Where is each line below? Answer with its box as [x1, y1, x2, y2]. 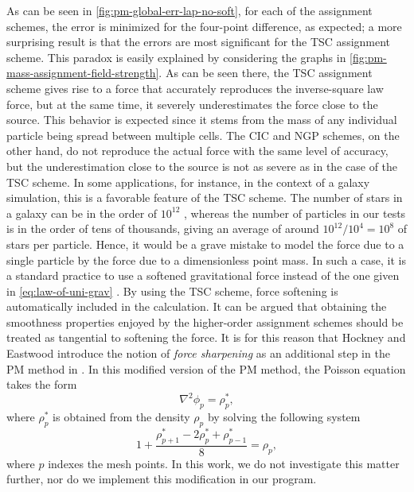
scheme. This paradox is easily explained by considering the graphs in [6, 48, 346, 65]
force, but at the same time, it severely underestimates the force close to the [6, 95, 378, 112]
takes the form [6, 376, 77, 393]
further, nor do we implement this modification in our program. [6, 471, 317, 487]
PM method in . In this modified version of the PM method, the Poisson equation [6, 360, 406, 377]
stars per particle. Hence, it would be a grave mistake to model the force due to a [6, 235, 404, 252]
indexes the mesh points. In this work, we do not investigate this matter [48, 455, 400, 471]
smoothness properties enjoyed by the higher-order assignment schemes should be [6, 313, 404, 330]
